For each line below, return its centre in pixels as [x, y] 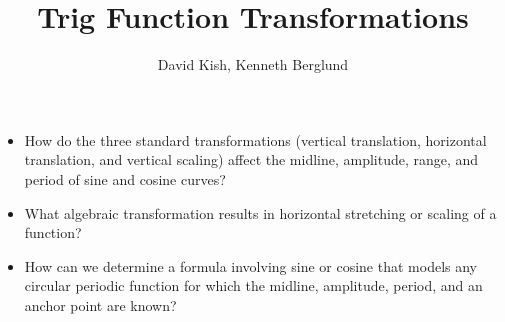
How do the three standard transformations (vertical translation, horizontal [255, 139]
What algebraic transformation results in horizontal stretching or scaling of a [260, 212]
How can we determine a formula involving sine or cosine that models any [250, 265]
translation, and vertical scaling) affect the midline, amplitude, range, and [251, 159]
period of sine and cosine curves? [125, 178]
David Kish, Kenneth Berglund [253, 64]
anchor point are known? [100, 304]
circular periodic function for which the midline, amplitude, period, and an [253, 285]
